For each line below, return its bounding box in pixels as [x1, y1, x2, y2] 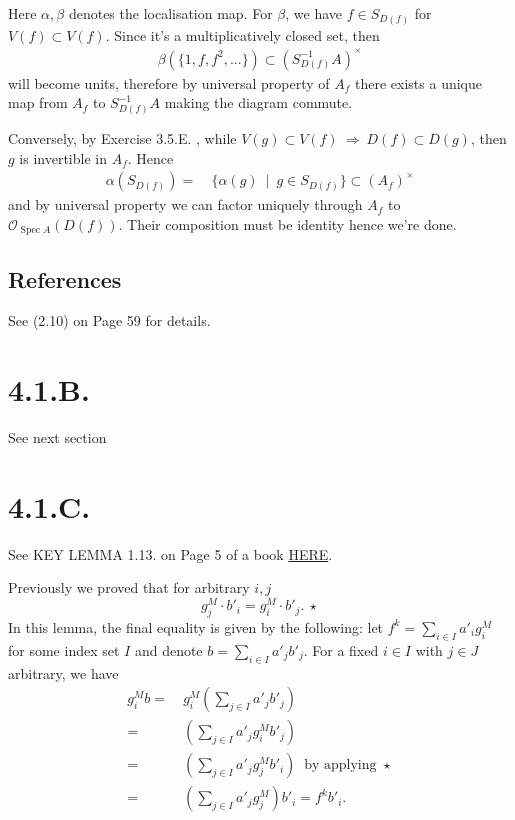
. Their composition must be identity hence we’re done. [118, 213, 457, 234]
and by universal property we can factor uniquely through [8, 194, 363, 215]
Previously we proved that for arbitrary [8, 577, 250, 598]
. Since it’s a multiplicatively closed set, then [105, 24, 380, 45]
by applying [304, 758, 377, 773]
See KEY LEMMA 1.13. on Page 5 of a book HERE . [8, 543, 333, 564]
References [8, 263, 122, 294]
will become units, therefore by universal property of [8, 72, 330, 93]
